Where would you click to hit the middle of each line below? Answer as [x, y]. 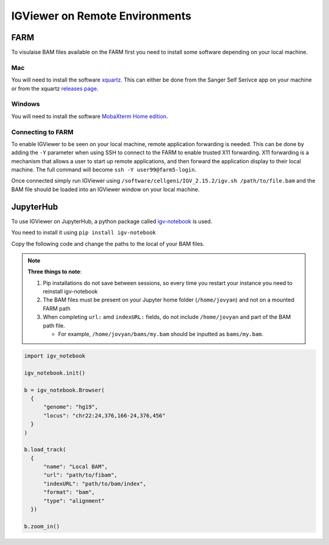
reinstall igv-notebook [70, 292]
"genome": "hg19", [71, 407]
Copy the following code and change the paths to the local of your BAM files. [108, 244]
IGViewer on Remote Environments [101, 16]
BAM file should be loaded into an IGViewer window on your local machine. [106, 189]
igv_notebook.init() [55, 373]
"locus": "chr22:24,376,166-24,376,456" [104, 415]
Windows [26, 104]
